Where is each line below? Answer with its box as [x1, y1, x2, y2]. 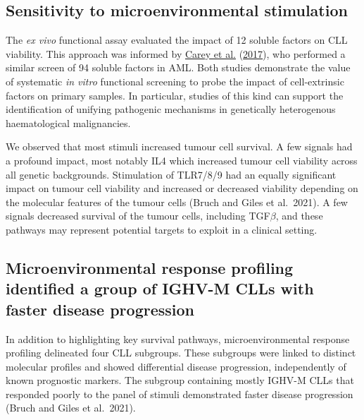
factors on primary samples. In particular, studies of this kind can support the [6, 88, 344, 102]
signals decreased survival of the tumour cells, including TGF [6, 208, 270, 223]
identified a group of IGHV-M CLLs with [6, 277, 314, 299]
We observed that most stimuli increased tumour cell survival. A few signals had [6, 139, 353, 154]
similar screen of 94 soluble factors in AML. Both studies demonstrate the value [6, 60, 351, 75]
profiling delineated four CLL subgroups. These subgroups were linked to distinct [6, 345, 356, 360]
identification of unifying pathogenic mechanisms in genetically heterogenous [6, 102, 336, 116]
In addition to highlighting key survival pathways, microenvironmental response [6, 331, 350, 346]
